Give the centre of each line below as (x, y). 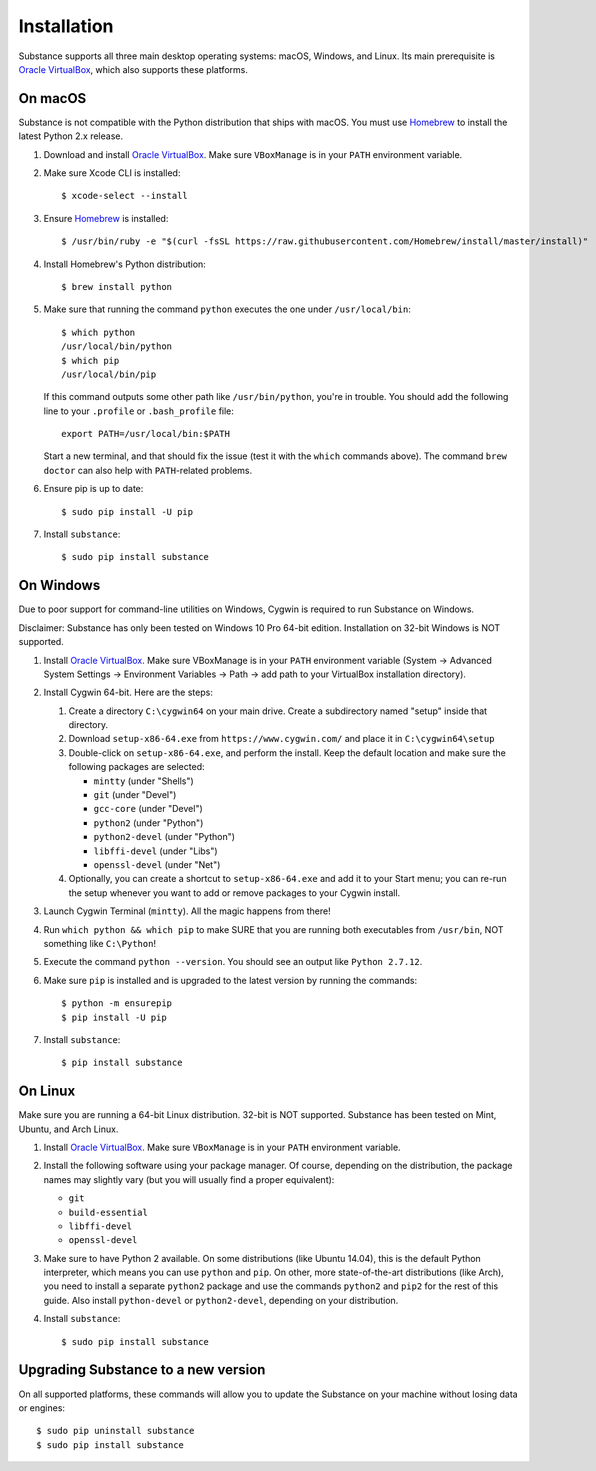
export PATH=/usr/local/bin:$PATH (145, 434)
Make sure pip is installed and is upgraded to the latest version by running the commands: (230, 980)
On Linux (47, 1091)
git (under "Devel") (135, 795)
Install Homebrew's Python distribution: (125, 264)
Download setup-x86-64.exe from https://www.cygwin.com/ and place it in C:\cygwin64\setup (281, 739)
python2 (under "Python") (148, 822)
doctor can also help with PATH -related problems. (148, 470)
